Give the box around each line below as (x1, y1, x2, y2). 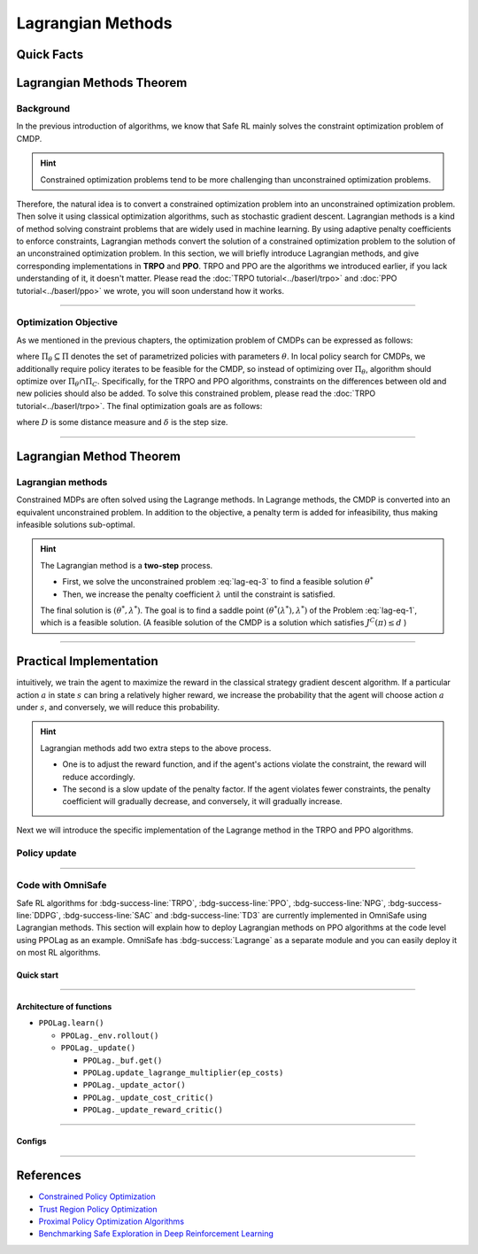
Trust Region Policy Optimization (38, 1204, 158, 1214)
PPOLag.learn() (38, 1018, 105, 1028)
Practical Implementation (16, 654, 158, 669)
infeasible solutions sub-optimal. (16, 519, 136, 530)
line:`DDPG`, (16, 910, 61, 920)
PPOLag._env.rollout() (60, 1030, 159, 1041)
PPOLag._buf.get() (82, 1055, 163, 1065)
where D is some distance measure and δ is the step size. (16, 417, 228, 428)
